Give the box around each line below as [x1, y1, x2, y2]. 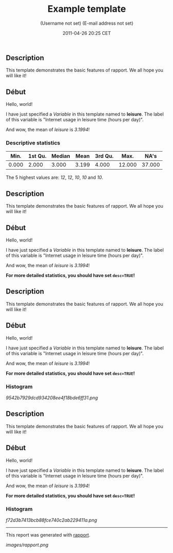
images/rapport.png [6, 542, 49, 548]
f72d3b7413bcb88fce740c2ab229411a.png [6, 517, 97, 523]
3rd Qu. [94, 153, 114, 160]
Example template [47, 3, 126, 15]
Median [51, 153, 71, 160]
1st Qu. [28, 153, 47, 160]
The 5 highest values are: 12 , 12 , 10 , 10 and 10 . [6, 174, 103, 180]
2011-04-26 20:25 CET [62, 30, 111, 36]
